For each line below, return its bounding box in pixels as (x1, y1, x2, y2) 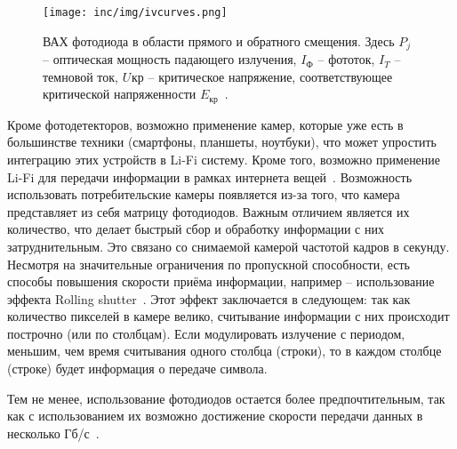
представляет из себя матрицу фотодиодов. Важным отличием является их (7, 202, 410, 220)
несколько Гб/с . (7, 423, 100, 442)
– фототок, (317, 50, 375, 68)
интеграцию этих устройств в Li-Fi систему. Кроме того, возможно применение (7, 149, 441, 168)
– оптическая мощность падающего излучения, (43, 50, 297, 68)
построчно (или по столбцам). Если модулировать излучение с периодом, (7, 324, 405, 342)
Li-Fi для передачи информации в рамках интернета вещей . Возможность (7, 167, 413, 186)
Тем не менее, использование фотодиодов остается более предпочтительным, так (7, 389, 445, 407)
